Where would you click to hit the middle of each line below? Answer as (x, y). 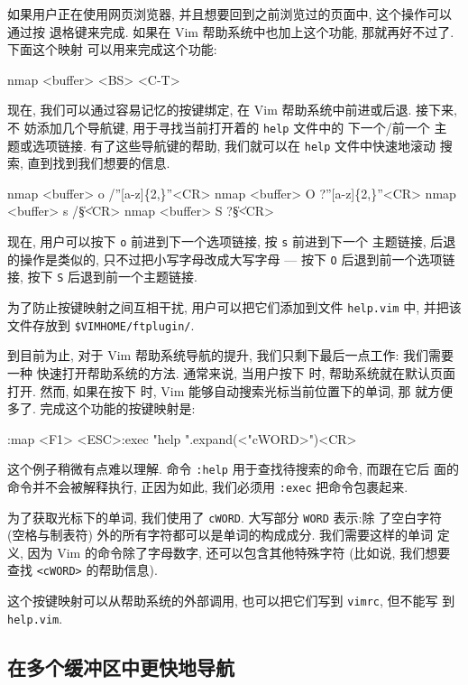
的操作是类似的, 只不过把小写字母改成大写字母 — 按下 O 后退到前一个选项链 (231, 259)
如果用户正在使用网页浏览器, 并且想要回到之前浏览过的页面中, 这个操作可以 (230, 14)
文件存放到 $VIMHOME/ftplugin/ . (101, 324)
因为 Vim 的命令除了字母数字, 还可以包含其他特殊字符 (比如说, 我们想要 (239, 552)
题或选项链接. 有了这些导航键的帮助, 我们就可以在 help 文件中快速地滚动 (222, 145)
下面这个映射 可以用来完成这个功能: (112, 49)
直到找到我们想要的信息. (99, 163)
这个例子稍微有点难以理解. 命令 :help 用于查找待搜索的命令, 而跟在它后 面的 (233, 469)
